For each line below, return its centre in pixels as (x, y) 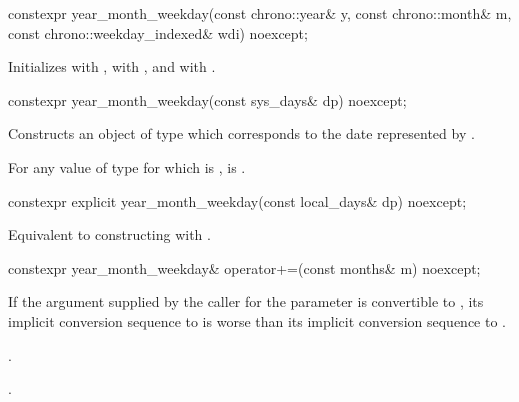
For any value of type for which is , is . (127, 166)
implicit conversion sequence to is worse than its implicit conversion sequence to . (257, 320)
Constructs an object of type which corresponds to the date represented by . (241, 133)
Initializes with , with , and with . (112, 66)
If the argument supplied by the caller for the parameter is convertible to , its (246, 301)
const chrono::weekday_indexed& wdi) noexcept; (158, 32)
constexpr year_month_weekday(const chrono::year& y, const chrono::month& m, (260, 13)
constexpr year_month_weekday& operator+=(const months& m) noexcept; (244, 267)
